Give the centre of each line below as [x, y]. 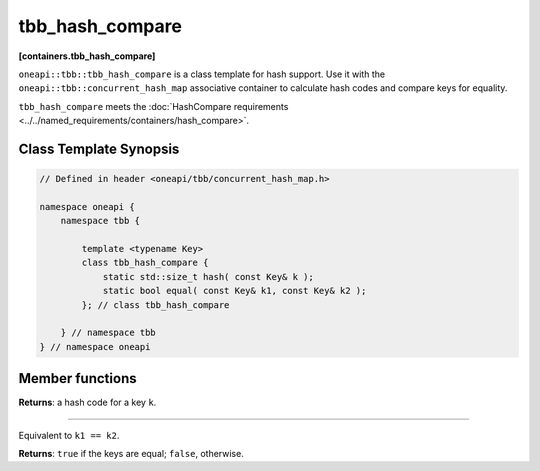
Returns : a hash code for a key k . [87, 402]
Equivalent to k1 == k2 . [69, 435]
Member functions [77, 378]
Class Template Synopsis [99, 148]
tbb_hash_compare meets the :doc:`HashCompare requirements [153, 106]
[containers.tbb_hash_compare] [87, 56]
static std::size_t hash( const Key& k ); [208, 276]
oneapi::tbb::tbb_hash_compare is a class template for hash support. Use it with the [201, 74]
